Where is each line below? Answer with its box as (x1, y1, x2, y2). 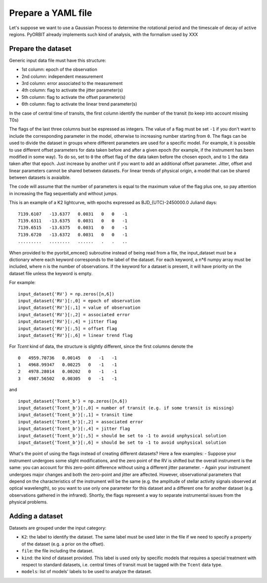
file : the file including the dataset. (21, 548, 94, 554)
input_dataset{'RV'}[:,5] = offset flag (18, 326, 117, 331)
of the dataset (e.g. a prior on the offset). (21, 541, 105, 547)
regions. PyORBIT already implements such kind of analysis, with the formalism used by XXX (9, 31, 198, 37)
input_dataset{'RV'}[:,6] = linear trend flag (18, 333, 133, 338)
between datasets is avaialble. (9, 174, 71, 180)
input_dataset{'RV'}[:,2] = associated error (18, 312, 131, 317)
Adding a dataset (9, 512, 63, 520)
